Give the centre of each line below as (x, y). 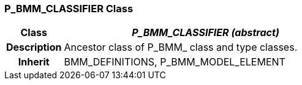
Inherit (34, 62)
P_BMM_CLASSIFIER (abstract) (206, 33)
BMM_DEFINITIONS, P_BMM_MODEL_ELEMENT (175, 62)
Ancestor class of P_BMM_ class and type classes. (181, 47)
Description (34, 47)
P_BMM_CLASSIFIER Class (69, 9)
